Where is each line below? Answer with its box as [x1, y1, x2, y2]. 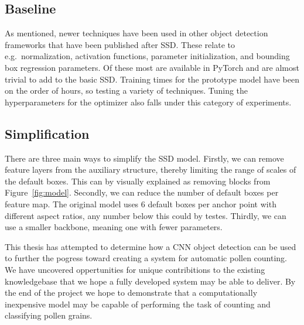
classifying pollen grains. [5, 309, 93, 321]
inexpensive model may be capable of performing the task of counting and [5, 297, 271, 310]
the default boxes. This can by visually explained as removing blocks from [5, 175, 271, 187]
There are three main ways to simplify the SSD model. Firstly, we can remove [5, 152, 284, 164]
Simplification [5, 124, 90, 142]
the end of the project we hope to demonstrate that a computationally [5, 286, 258, 299]
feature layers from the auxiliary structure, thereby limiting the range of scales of [5, 163, 296, 176]
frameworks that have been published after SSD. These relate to [5, 38, 235, 50]
